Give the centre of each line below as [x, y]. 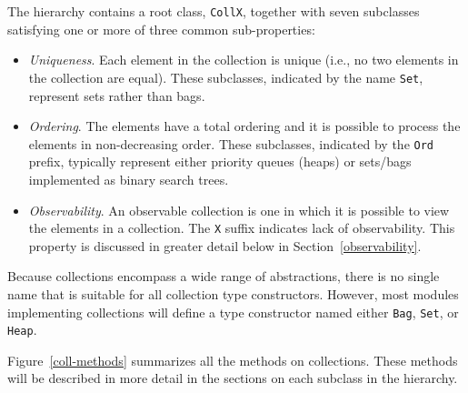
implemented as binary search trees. [129, 179]
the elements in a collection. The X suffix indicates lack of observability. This [242, 228]
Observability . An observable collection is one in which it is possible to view [239, 210]
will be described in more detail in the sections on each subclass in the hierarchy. [233, 378]
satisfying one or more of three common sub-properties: [161, 29]
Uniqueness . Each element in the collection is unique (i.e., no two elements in [244, 60]
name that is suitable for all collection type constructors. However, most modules [233, 293]
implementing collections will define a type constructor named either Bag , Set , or [233, 312]
